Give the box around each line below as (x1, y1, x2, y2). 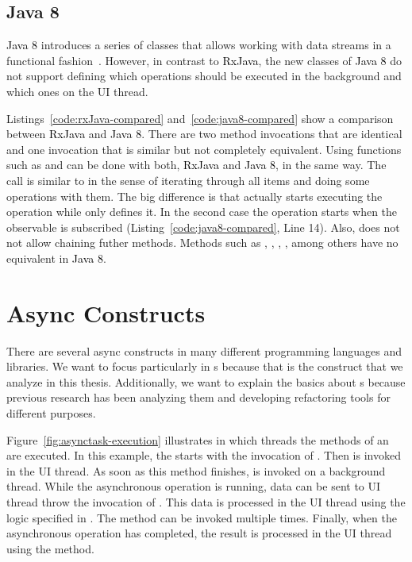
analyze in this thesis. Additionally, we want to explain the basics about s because (6, 373, 406, 390)
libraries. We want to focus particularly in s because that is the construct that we (6, 358, 403, 375)
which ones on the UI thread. (6, 83, 148, 99)
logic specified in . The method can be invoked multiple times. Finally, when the (6, 509, 397, 525)
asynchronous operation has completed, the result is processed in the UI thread (6, 525, 392, 541)
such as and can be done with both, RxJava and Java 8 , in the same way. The (6, 156, 387, 173)
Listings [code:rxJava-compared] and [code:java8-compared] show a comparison (6, 110, 394, 126)
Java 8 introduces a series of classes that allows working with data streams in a (6, 37, 391, 53)
